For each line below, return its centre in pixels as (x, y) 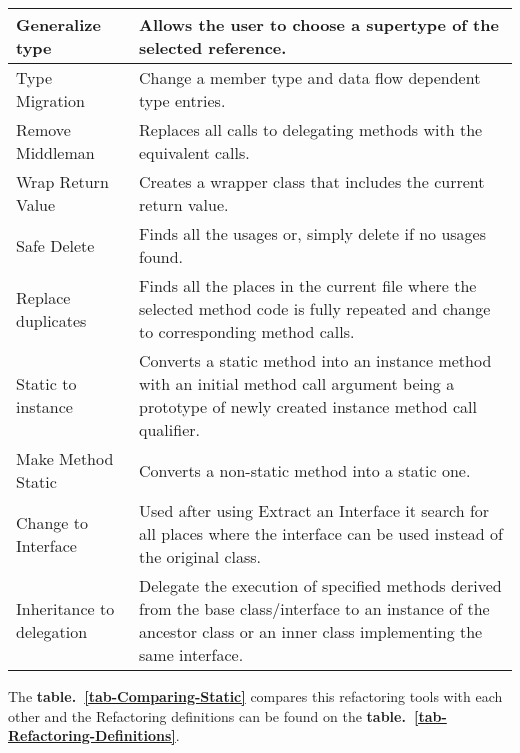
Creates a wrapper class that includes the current (312, 181)
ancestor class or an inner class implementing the (311, 631)
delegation (52, 631)
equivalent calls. (194, 152)
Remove (43, 129)
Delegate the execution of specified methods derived (320, 585)
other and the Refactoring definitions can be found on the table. (207, 715)
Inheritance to (65, 608)
